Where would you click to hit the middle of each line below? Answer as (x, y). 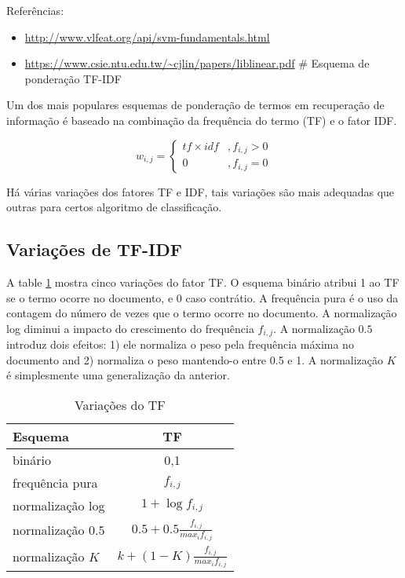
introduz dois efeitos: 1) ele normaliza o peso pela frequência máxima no (180, 344)
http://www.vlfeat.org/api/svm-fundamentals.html (147, 37)
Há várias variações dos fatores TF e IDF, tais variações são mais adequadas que (201, 191)
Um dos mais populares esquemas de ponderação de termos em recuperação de (195, 105)
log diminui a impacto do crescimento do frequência (130, 328)
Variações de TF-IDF (94, 249)
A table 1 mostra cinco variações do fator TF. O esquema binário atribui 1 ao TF (203, 282)
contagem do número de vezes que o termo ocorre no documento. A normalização (202, 313)
